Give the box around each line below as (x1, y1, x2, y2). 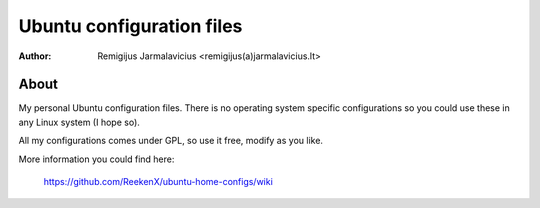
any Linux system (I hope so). (18, 116, 140, 128)
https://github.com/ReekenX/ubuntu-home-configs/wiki (43, 176, 274, 188)
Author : (18, 50, 52, 62)
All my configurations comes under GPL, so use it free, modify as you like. (18, 135, 324, 147)
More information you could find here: (18, 153, 175, 165)
